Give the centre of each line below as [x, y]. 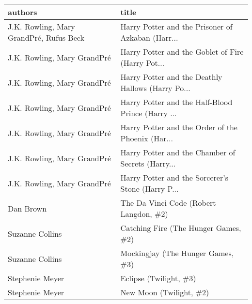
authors [23, 12]
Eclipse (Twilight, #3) [158, 278]
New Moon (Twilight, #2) [165, 292]
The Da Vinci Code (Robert [168, 203]
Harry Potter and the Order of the [179, 127]
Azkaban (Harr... [149, 38]
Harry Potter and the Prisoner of [176, 26]
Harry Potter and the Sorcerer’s [174, 177]
